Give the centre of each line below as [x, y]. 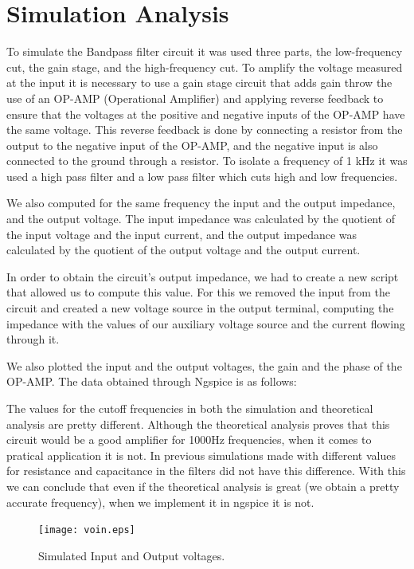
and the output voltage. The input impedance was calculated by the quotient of [201, 219]
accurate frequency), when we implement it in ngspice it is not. [160, 502]
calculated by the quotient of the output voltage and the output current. [184, 250]
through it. [33, 339]
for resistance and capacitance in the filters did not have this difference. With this [206, 471]
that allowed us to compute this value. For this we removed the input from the [198, 292]
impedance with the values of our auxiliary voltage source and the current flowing [206, 323]
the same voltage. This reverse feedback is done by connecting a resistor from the [205, 129]
